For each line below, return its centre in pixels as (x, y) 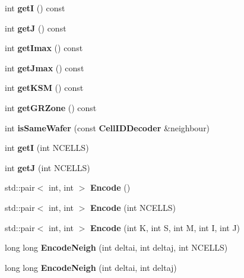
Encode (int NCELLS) (133, 207)
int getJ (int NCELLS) (47, 167)
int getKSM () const (44, 88)
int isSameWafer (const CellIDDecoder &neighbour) (107, 127)
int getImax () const (44, 48)
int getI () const (35, 8)
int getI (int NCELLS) (47, 148)
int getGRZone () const (51, 107)
